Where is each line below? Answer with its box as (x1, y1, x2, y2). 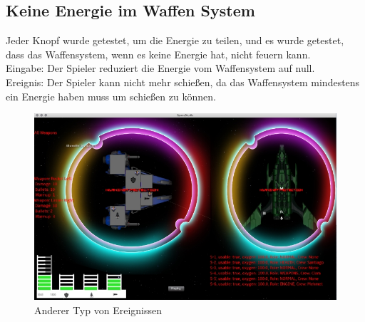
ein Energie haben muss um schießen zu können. (6, 88, 216, 103)
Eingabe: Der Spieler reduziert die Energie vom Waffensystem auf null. (6, 61, 315, 76)
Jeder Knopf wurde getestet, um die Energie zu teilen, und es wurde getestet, (6, 33, 344, 48)
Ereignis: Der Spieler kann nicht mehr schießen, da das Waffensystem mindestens (6, 74, 360, 89)
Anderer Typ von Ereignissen (34, 302, 162, 317)
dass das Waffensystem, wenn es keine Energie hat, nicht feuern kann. (6, 46, 311, 61)
